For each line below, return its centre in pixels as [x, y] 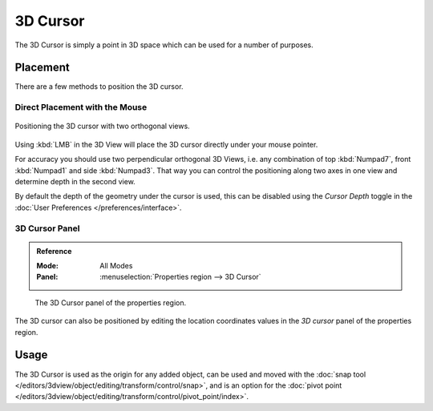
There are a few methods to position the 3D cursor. [99, 87]
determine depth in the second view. [75, 181]
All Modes [116, 266]
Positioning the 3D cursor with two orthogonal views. [102, 126]
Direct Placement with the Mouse [81, 107]
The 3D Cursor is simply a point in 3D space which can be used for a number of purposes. [164, 45]
